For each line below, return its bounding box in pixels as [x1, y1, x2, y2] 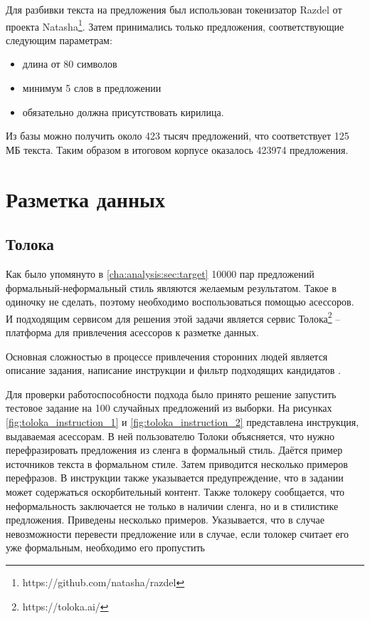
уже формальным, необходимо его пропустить [6, 540, 205, 555]
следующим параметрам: [6, 32, 112, 47]
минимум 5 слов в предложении [22, 80, 162, 95]
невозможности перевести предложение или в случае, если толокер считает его [6, 526, 349, 541]
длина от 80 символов [22, 56, 117, 71]
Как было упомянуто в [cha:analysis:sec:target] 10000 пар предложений [6, 266, 314, 281]
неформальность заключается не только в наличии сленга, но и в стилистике [6, 498, 339, 513]
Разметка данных [6, 184, 165, 213]
